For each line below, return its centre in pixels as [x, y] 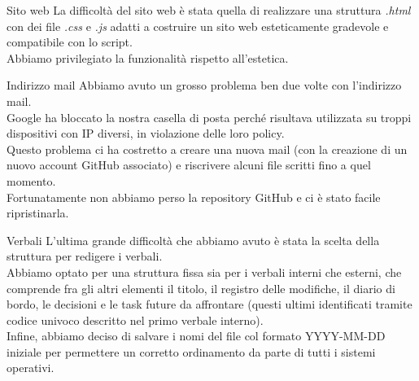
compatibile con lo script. [70, 42]
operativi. [31, 368]
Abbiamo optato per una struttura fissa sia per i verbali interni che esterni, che [204, 272]
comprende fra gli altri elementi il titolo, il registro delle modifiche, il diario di [201, 288]
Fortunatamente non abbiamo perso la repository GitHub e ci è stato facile [194, 197]
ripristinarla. [38, 213]
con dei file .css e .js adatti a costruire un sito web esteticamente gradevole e [198, 26]
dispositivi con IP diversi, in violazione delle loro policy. [146, 133]
